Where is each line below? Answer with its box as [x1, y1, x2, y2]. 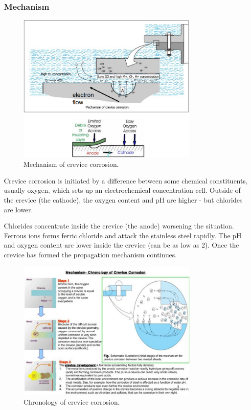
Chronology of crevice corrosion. [23, 397, 120, 407]
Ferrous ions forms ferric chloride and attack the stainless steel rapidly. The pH [4, 230, 242, 240]
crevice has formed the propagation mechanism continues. [4, 249, 177, 259]
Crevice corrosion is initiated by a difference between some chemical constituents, [4, 175, 248, 185]
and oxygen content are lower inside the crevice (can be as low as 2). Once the [4, 240, 239, 250]
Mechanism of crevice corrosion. [23, 159, 119, 169]
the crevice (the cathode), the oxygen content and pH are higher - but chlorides [4, 194, 243, 205]
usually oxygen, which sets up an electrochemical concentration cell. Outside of [4, 185, 241, 195]
